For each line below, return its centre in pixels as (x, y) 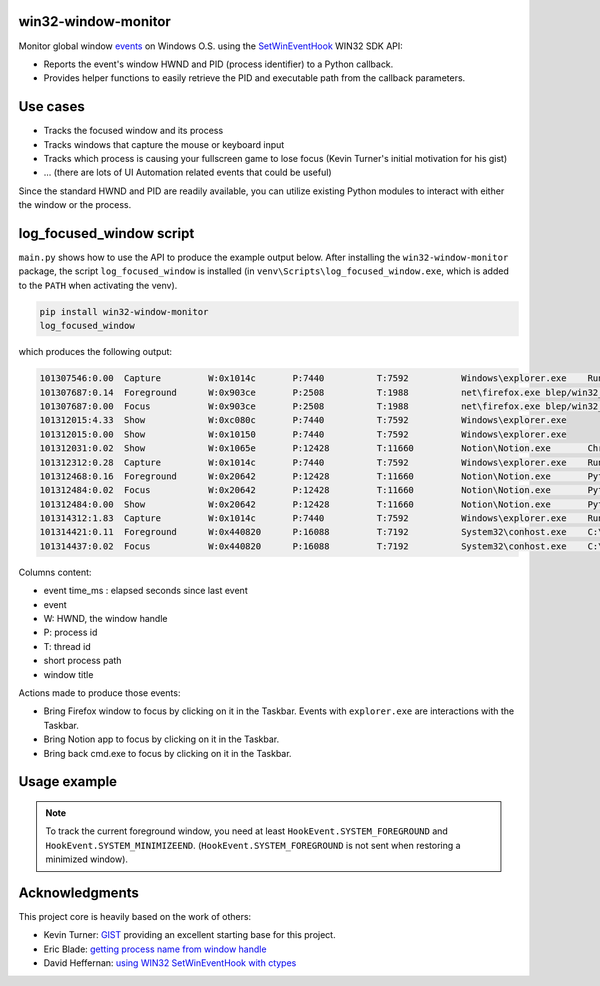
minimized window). (87, 859)
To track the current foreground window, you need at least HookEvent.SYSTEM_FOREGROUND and (247, 831)
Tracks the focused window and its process (133, 131)
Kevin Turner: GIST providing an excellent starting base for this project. (189, 935)
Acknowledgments (79, 892)
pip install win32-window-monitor (124, 311)
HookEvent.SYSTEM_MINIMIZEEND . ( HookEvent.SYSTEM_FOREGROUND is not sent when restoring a (253, 845)
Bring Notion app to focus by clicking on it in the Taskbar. (161, 739)
